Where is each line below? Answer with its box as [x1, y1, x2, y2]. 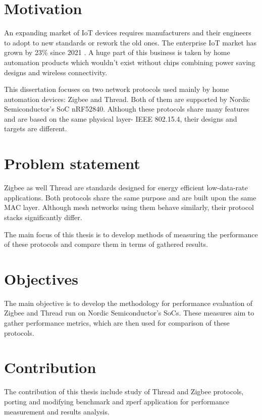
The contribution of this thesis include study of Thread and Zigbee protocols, [4, 386, 244, 397]
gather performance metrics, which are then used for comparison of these [4, 318, 230, 328]
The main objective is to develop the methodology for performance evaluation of [4, 297, 253, 308]
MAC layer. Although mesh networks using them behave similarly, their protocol [4, 202, 254, 213]
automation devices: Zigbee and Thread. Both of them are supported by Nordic [4, 93, 250, 104]
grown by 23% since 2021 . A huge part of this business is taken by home [4, 47, 230, 58]
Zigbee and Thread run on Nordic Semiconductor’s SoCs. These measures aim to [4, 307, 254, 318]
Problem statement [4, 153, 140, 174]
